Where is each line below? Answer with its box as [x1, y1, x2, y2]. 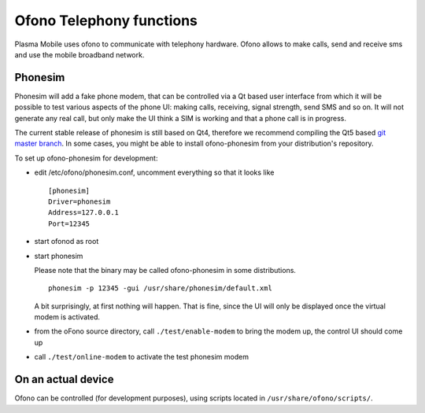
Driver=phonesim [48, 197, 111, 206]
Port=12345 [48, 219, 91, 228]
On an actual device [14, 373, 114, 386]
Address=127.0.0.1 [48, 208, 120, 217]
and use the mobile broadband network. [14, 50, 145, 59]
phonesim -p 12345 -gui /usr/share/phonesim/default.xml [48, 284, 273, 293]
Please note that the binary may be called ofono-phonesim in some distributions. [34, 265, 297, 275]
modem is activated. [34, 312, 101, 322]
